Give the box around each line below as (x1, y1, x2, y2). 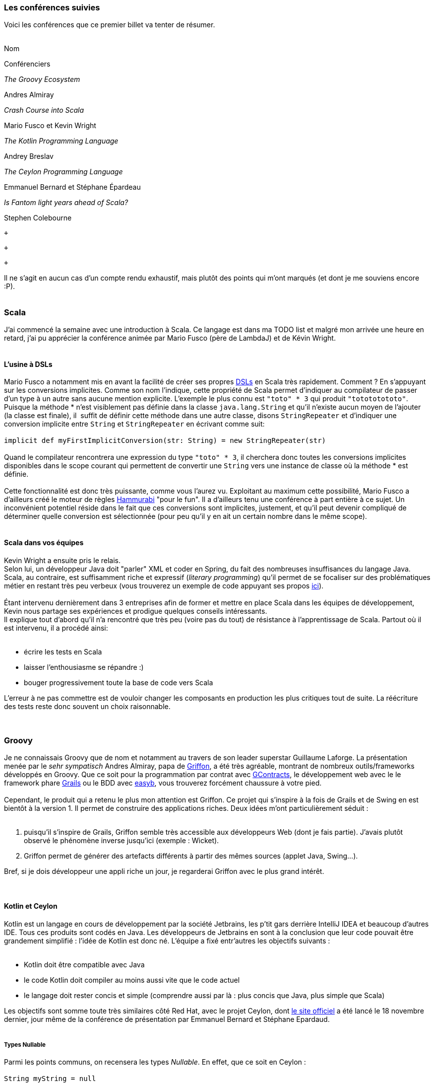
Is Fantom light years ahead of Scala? (4, 198, 128, 207)
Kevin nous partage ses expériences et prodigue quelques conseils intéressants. (4, 606, 267, 615)
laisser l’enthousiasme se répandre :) (24, 662, 144, 671)
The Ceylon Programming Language (4, 167, 123, 176)
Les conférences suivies (4, 2, 100, 12)
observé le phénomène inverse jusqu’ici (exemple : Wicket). (24, 836, 219, 845)
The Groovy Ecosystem (4, 75, 80, 84)
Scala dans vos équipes (4, 538, 84, 547)
